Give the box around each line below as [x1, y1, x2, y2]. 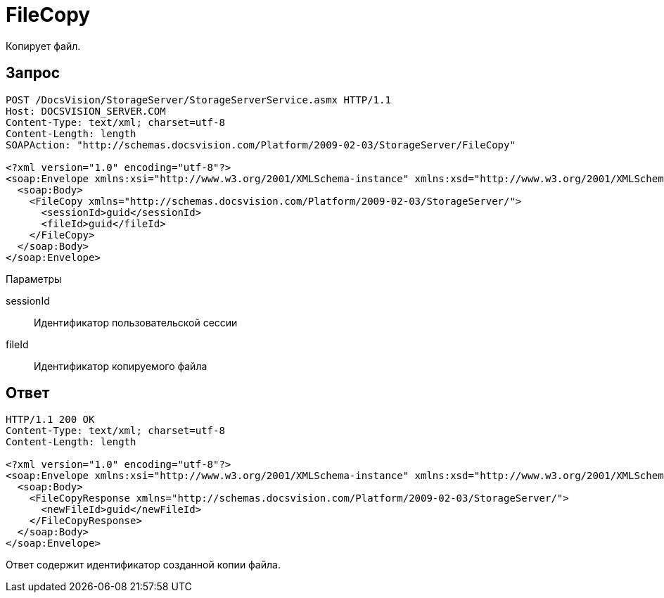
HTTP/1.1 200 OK [6, 414, 95, 426]
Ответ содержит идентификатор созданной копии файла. [6, 559, 281, 571]
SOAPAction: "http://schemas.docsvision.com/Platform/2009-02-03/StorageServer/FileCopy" [6, 139, 516, 151]
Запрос [6, 64, 60, 82]
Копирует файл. [6, 39, 81, 52]
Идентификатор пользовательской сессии [34, 316, 238, 329]
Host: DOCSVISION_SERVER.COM [6, 105, 166, 117]
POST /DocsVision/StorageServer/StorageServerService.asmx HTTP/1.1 [6, 94, 391, 106]
